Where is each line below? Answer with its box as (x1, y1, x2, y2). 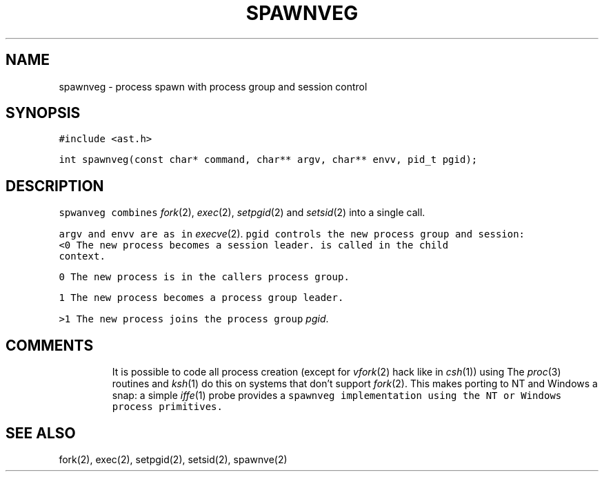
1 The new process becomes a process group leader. (59, 292, 344, 304)
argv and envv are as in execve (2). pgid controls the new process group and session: (59, 228, 525, 240)
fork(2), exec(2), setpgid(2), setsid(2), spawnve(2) (59, 453, 288, 465)
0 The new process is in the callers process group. (59, 271, 350, 283)
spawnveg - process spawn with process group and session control (59, 80, 368, 93)
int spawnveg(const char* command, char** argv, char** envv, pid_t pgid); (59, 154, 478, 166)
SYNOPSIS (6, 104, 81, 122)
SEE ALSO (6, 424, 76, 442)
